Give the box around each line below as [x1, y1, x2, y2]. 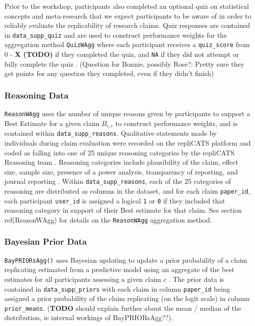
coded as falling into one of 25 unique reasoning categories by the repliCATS [4, 147, 234, 157]
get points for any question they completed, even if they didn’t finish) [4, 68, 214, 78]
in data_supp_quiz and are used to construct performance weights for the [4, 29, 227, 40]
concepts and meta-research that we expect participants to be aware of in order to [4, 10, 252, 21]
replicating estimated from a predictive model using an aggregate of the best [4, 264, 234, 275]
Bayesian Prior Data [4, 235, 87, 248]
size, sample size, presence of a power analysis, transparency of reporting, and [4, 166, 238, 176]
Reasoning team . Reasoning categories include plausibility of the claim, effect [4, 157, 238, 167]
